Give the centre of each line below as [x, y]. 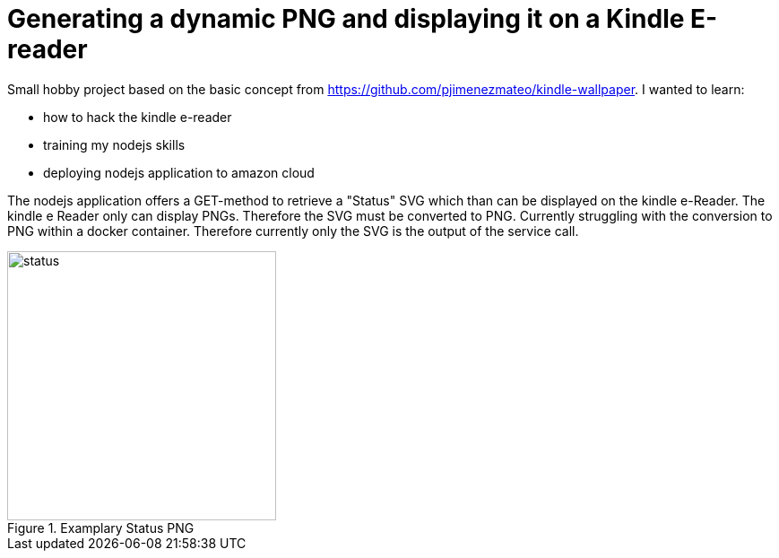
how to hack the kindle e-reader [138, 117]
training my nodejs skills [114, 144]
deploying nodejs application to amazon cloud [179, 172]
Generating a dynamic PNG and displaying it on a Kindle [346, 19]
